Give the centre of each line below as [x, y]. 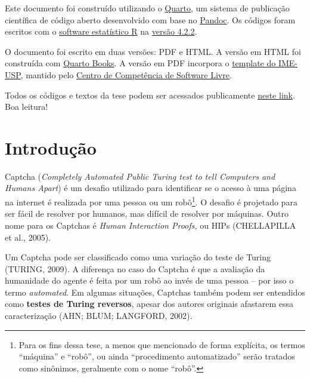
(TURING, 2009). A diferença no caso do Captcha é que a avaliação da [135, 268]
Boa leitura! [27, 107]
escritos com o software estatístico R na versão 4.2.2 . [101, 31]
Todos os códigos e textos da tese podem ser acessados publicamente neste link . [150, 95]
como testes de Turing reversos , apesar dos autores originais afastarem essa [149, 304]
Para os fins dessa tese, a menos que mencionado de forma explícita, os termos [162, 344]
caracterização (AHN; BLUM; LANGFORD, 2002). [99, 316]
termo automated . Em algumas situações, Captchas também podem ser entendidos [155, 292]
